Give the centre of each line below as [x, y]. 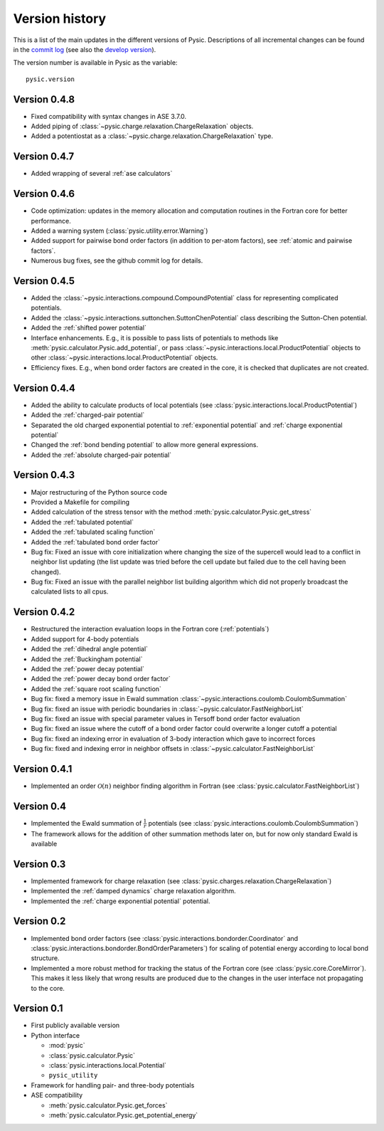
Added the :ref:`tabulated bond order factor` [95, 542]
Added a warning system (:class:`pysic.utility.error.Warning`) [119, 231]
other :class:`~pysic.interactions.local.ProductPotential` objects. [124, 358]
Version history [60, 19]
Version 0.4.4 [44, 388]
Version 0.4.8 [44, 99]
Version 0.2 [39, 921]
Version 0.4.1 [43, 769]
